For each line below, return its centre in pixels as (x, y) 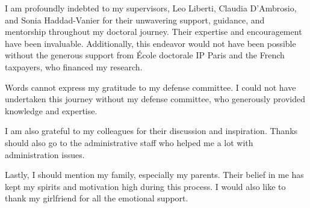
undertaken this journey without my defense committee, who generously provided (155, 99)
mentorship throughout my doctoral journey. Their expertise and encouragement (153, 32)
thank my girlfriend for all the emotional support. (97, 198)
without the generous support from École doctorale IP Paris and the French (145, 55)
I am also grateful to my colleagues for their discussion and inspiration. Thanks (151, 131)
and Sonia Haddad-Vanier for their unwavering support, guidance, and (135, 20)
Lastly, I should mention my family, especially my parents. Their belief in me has (154, 175)
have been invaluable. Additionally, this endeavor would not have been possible (150, 43)
